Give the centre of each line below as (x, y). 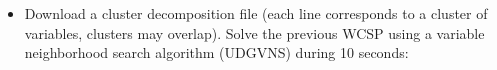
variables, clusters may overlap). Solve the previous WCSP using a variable (254, 32)
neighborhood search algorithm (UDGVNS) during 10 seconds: (216, 52)
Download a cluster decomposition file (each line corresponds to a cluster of (256, 13)
